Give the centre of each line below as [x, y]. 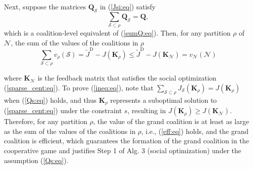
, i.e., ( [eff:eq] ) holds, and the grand [195, 131]
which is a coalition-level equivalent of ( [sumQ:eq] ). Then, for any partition [117, 33]
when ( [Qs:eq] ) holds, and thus [50, 100]
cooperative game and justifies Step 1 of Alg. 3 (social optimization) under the [123, 150]
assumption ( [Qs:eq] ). [36, 160]
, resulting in [147, 110]
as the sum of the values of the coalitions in [70, 131]
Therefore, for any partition [46, 121]
